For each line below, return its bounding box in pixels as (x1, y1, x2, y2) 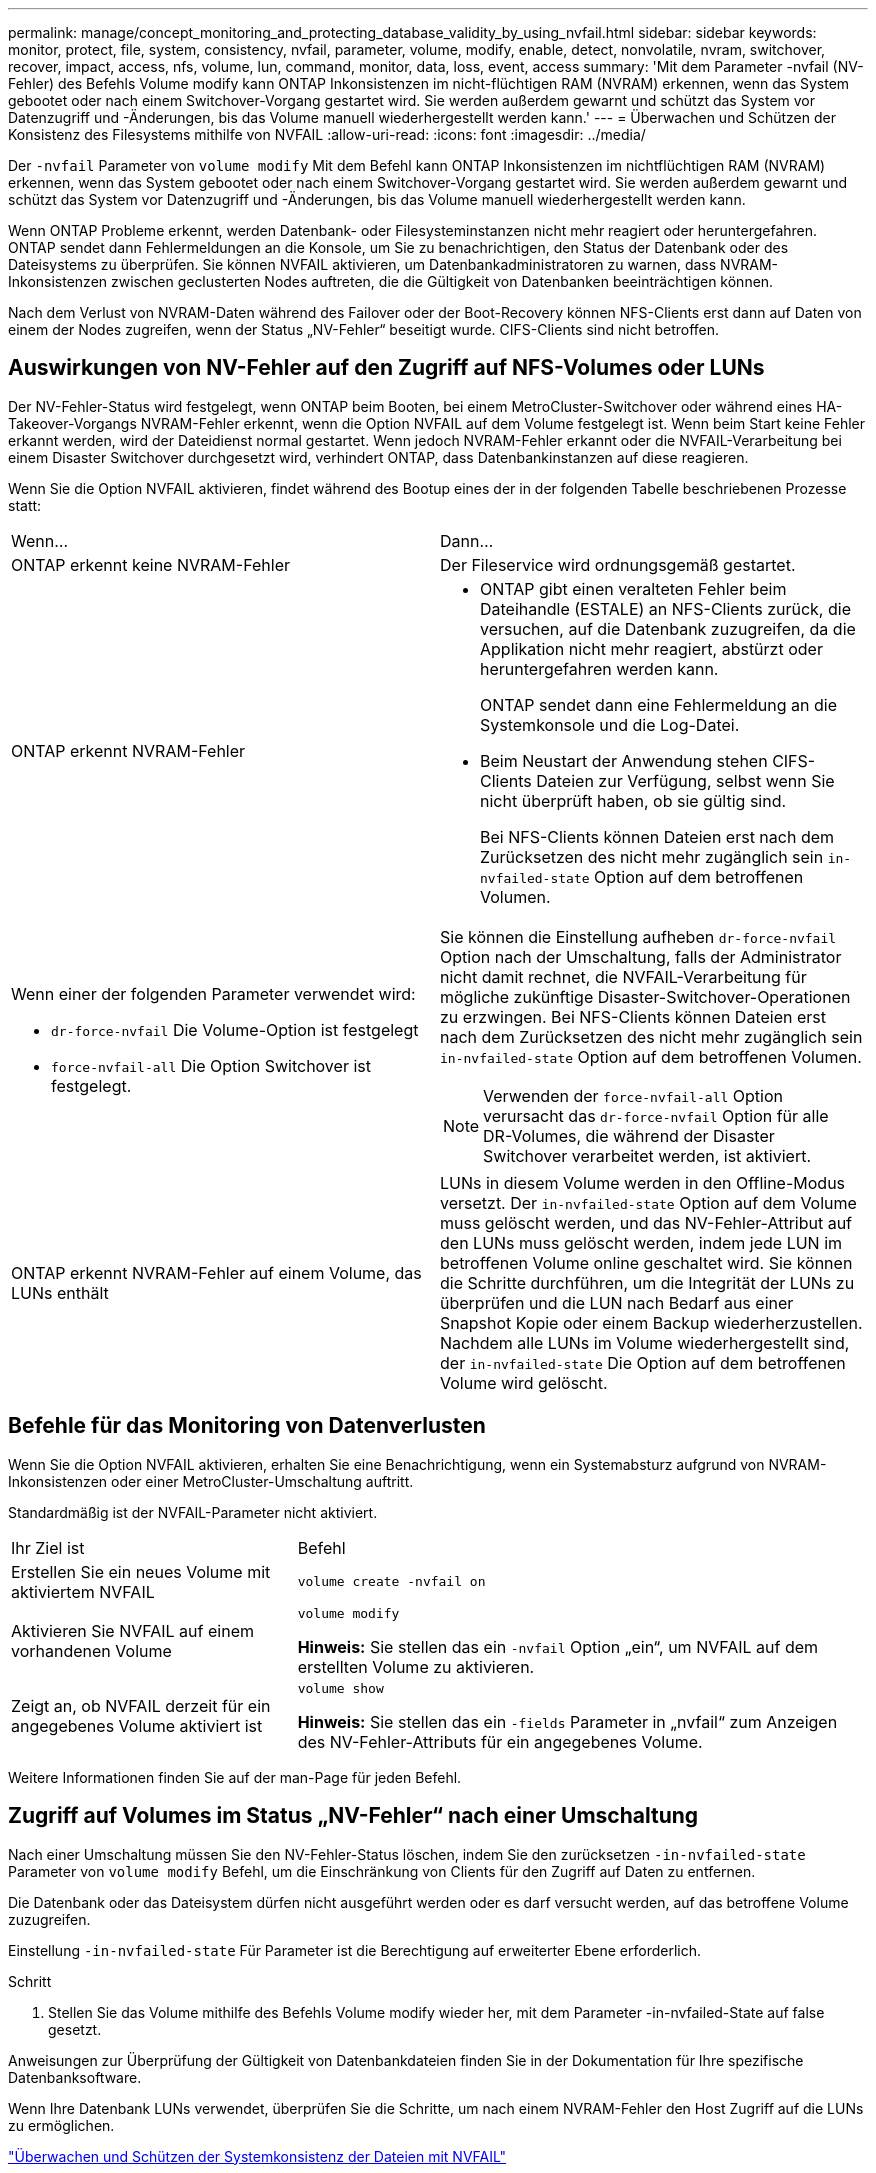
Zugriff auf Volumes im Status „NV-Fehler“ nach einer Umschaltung (8, 1803, 699, 1829)
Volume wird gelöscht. (440, 1372, 608, 1393)
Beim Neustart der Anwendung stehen (480, 750, 768, 771)
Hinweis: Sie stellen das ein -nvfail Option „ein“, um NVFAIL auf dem (297, 1636, 819, 1657)
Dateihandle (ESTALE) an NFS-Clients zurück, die (480, 598, 851, 619)
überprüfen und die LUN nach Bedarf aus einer (440, 1292, 794, 1313)
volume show (297, 1680, 384, 1696)
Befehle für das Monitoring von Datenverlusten (8, 1413, 486, 1439)
